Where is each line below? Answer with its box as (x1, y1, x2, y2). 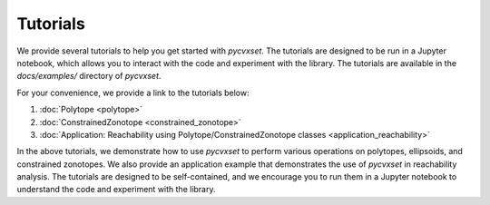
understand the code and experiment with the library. (16, 184, 216, 195)
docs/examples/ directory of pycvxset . (16, 71, 162, 82)
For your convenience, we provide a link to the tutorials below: (16, 87, 250, 98)
